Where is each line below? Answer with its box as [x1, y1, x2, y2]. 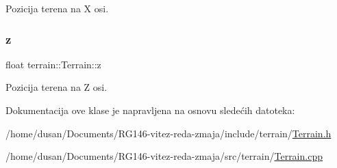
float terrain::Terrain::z [5, 57, 101, 71]
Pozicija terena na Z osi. [5, 80, 108, 94]
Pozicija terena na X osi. [5, 1, 109, 15]
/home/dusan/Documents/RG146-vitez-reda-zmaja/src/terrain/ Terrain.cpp [5, 149, 323, 163]
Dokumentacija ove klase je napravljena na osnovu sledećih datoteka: [5, 103, 295, 117]
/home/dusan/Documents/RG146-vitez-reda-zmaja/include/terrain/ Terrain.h [5, 126, 332, 140]
